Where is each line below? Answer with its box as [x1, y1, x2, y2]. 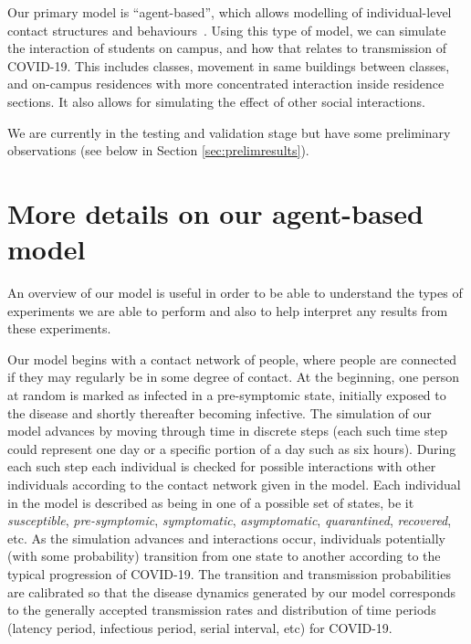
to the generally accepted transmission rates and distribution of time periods [7, 600, 436, 619]
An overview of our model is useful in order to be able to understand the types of [7, 283, 463, 302]
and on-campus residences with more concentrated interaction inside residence [7, 74, 445, 93]
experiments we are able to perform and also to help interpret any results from [7, 301, 448, 320]
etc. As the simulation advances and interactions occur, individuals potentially [7, 528, 445, 547]
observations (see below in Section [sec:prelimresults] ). [7, 141, 309, 160]
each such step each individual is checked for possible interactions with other [7, 457, 436, 476]
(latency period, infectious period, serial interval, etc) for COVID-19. [7, 618, 392, 637]
